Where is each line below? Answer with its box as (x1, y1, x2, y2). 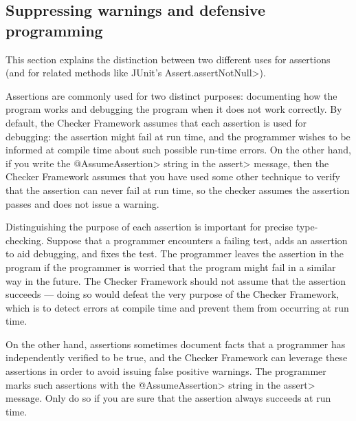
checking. (5, 233, 44, 247)
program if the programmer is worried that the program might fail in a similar (5, 259, 336, 274)
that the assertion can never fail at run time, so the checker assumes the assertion (5, 182, 350, 197)
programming (5, 19, 103, 41)
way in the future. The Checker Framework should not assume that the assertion (5, 273, 346, 288)
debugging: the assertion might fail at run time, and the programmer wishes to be (5, 129, 351, 143)
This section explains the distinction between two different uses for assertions (5, 52, 331, 66)
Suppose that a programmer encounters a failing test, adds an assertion (47, 233, 348, 247)
